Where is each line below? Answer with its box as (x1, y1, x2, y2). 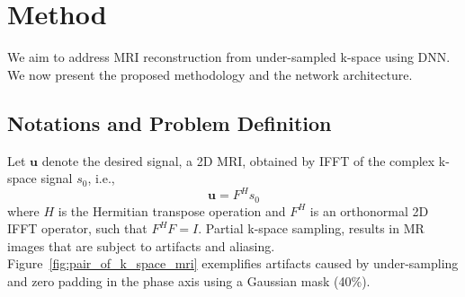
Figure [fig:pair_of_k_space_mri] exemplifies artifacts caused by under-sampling (7, 254, 459, 273)
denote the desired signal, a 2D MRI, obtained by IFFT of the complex (41, 151, 435, 170)
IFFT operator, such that (7, 219, 148, 238)
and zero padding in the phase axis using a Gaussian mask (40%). (7, 272, 371, 291)
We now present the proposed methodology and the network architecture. (7, 65, 413, 83)
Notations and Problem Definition (7, 109, 332, 136)
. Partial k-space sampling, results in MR (198, 219, 425, 238)
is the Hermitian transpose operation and (58, 201, 286, 220)
